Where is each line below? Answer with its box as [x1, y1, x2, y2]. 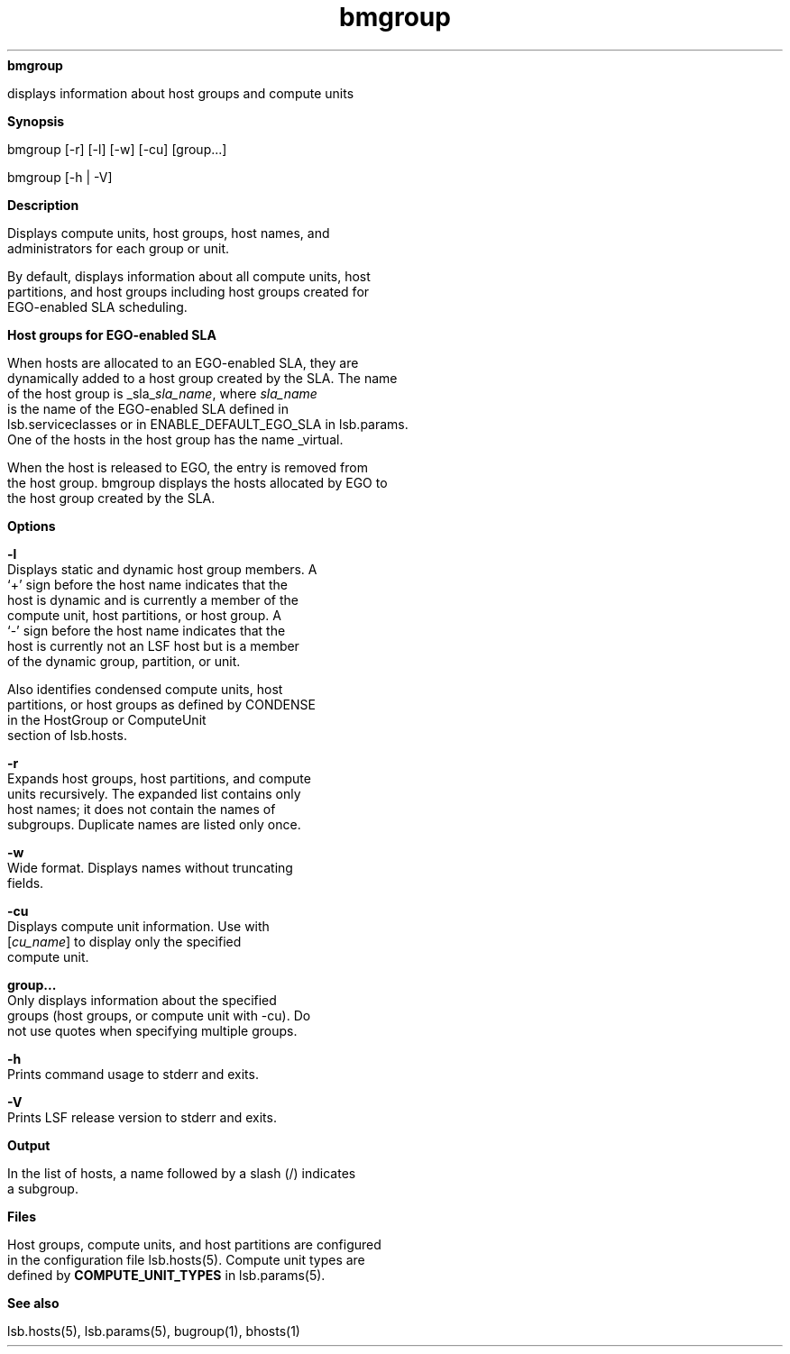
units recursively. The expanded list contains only [7, 785, 301, 801]
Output [7, 1137, 51, 1153]
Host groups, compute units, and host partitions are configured [7, 1236, 381, 1252]
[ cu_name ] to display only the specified [7, 933, 242, 949]
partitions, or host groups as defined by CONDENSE [7, 696, 316, 712]
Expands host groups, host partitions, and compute [7, 770, 311, 786]
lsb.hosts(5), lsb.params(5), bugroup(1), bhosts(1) [7, 1322, 300, 1339]
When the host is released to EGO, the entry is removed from [7, 459, 368, 475]
